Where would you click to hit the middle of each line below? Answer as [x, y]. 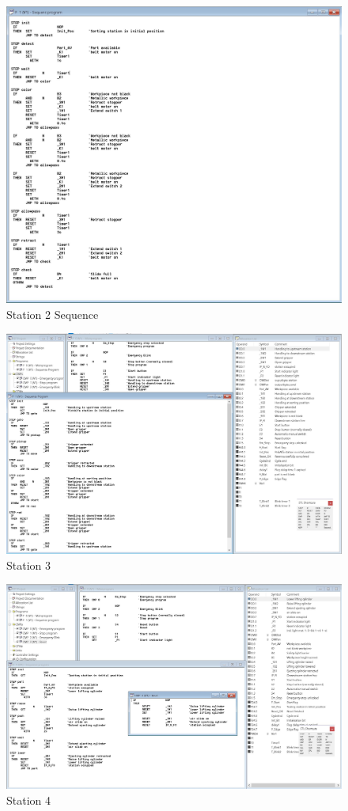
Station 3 [29, 565]
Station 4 [29, 800]
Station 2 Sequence [53, 314]
